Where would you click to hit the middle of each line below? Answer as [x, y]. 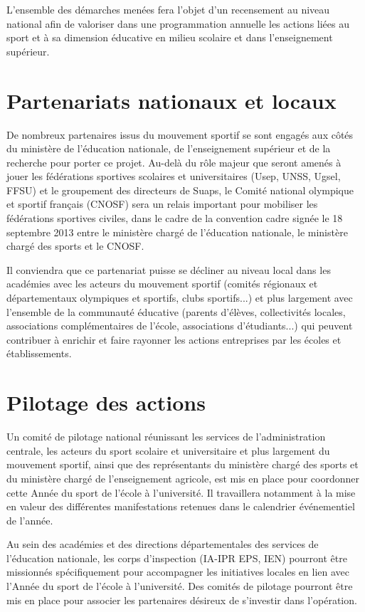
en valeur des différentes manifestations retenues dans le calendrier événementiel [181, 506]
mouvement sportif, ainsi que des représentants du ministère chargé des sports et [182, 464]
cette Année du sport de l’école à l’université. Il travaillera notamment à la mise [181, 492]
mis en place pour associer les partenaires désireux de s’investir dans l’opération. [182, 600]
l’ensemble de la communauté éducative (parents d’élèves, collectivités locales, [176, 311]
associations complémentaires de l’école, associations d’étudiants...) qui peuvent [180, 326]
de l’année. [30, 520]
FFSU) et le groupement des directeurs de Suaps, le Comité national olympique [180, 190]
